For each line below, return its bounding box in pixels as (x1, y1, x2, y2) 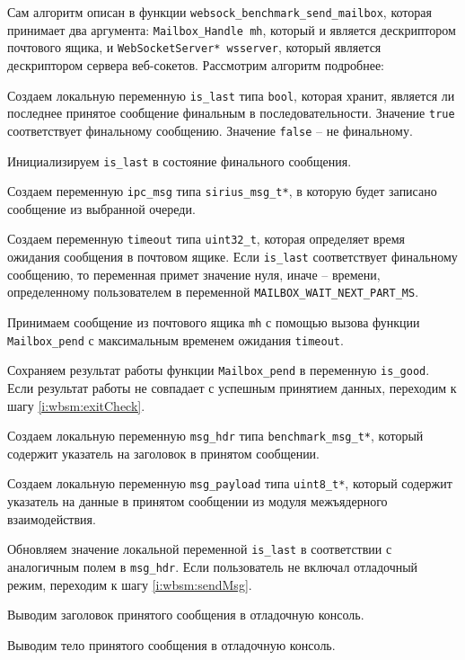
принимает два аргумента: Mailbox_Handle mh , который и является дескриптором (7, 20, 456, 39)
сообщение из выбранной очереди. (7, 199, 196, 218)
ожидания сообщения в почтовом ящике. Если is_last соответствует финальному (7, 247, 458, 266)
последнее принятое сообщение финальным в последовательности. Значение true (7, 103, 455, 122)
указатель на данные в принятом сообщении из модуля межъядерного (7, 492, 388, 511)
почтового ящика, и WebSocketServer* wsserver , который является (7, 38, 382, 57)
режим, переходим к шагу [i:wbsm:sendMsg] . (7, 575, 252, 593)
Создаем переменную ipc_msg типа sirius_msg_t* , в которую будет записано (7, 182, 437, 201)
